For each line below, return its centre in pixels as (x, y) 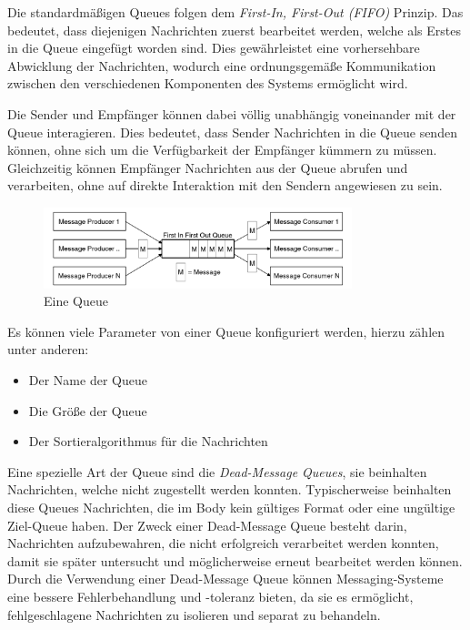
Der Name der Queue (88, 380)
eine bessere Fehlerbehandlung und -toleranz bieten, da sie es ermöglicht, (210, 597)
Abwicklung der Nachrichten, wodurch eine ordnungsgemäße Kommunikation (222, 65)
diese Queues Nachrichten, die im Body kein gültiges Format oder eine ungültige (231, 508)
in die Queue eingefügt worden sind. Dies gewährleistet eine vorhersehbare (214, 48)
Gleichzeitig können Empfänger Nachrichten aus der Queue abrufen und (208, 167)
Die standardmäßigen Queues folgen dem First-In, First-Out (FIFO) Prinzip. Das (235, 12)
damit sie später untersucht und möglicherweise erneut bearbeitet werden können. (235, 560)
